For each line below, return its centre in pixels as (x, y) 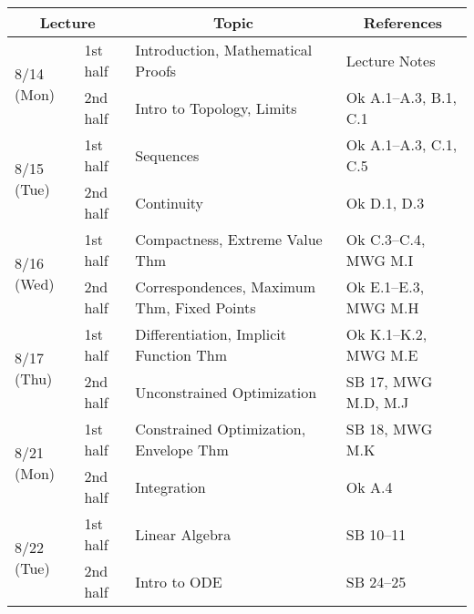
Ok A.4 (369, 486)
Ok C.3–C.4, (386, 239)
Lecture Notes (391, 60)
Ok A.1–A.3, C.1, (402, 144)
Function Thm (181, 355)
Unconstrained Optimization (226, 392)
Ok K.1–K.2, (386, 334)
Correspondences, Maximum (225, 287)
